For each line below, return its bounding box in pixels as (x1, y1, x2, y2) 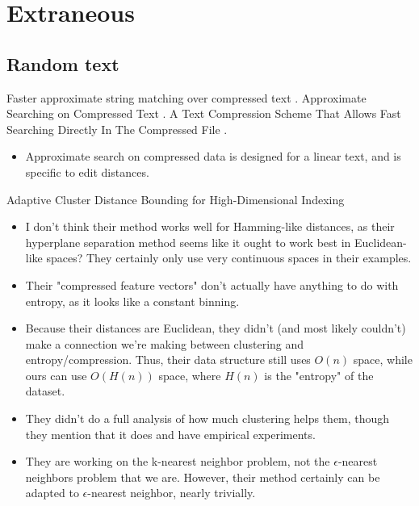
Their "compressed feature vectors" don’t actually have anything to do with (25, 276, 399, 293)
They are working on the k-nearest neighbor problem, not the (25, 453, 330, 470)
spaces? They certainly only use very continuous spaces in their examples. (46, 249, 412, 266)
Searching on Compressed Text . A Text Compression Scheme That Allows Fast (6, 105, 401, 122)
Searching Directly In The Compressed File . (6, 120, 228, 137)
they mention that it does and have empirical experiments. (25, 425, 316, 442)
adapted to (25, 484, 79, 501)
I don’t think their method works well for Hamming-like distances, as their (25, 218, 395, 235)
